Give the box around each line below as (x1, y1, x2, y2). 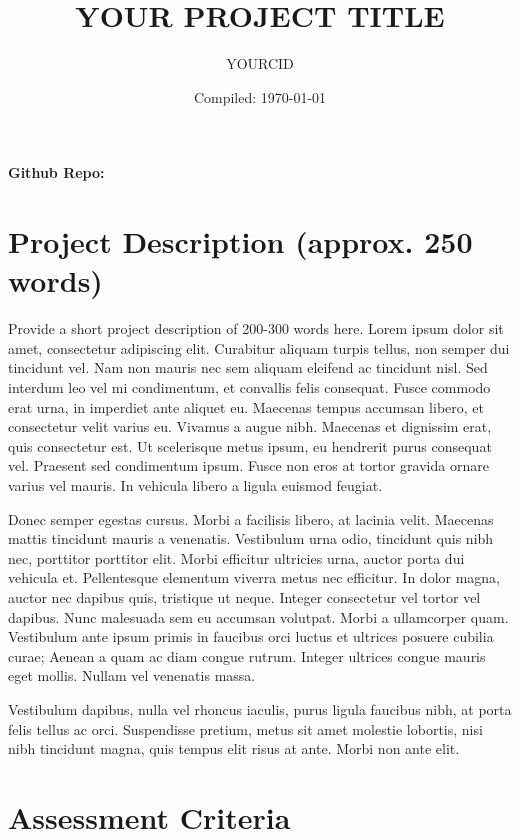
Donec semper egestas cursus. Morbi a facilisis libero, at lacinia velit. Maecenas (8, 508, 494, 529)
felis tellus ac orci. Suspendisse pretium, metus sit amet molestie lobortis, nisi (8, 718, 483, 739)
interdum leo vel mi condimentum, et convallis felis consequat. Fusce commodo (8, 377, 491, 397)
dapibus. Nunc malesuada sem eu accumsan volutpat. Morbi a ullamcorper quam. (8, 606, 509, 627)
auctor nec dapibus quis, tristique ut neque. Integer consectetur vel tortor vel (8, 586, 481, 607)
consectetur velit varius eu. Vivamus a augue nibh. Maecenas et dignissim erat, (8, 416, 492, 437)
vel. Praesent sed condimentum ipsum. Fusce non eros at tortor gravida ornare (8, 455, 489, 476)
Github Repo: (8, 162, 105, 183)
